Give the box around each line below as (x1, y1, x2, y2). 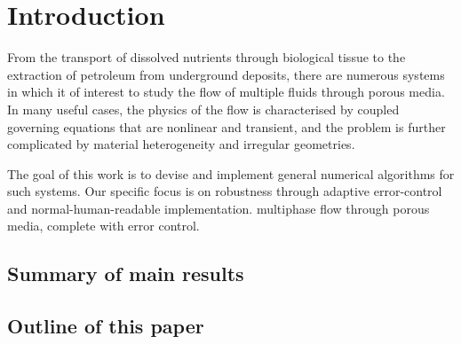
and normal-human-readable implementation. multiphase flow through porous (7, 199, 430, 217)
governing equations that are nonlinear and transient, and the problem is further (7, 117, 446, 136)
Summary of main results (7, 260, 244, 287)
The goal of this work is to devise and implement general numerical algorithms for (7, 164, 455, 183)
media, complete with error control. (7, 216, 200, 235)
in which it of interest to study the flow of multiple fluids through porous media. (7, 82, 445, 101)
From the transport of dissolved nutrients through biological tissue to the (7, 48, 406, 66)
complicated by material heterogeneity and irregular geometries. (7, 135, 355, 153)
